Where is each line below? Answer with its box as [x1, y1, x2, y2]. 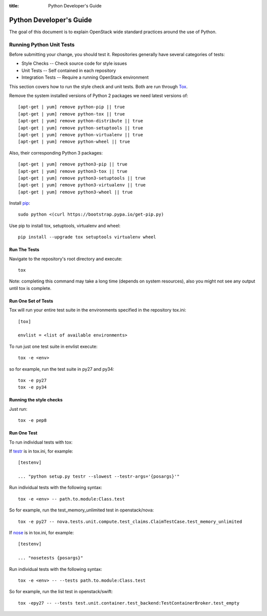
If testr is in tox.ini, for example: [9, 448, 74, 454]
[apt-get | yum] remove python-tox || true [18, 111, 125, 116]
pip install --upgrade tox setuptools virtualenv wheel [18, 234, 156, 240]
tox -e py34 [18, 385, 47, 390]
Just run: [9, 406, 28, 412]
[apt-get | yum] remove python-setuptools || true [18, 125, 143, 131]
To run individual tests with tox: [9, 439, 73, 445]
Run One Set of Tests [9, 298, 53, 304]
